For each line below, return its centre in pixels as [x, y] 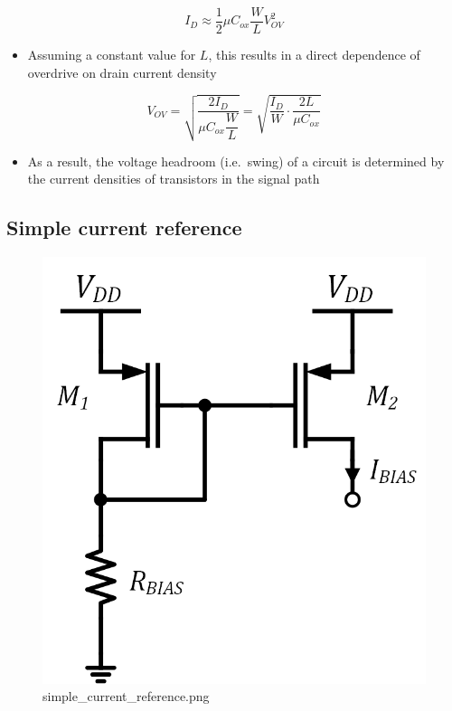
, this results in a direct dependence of [314, 55]
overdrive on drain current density [122, 72]
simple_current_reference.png [126, 696]
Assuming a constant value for [112, 55]
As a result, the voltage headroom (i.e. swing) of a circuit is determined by [236, 161]
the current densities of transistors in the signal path [174, 179]
